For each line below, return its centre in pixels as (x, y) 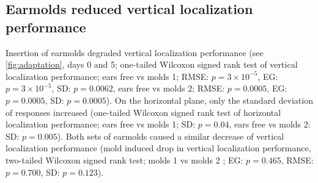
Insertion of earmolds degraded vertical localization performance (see (135, 52)
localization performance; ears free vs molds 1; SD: (101, 124)
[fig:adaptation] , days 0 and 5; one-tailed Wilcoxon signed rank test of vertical (152, 64)
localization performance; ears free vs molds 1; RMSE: (107, 76)
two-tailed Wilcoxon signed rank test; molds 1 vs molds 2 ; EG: (124, 160)
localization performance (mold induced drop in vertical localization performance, (158, 148)
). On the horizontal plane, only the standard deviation (209, 100)
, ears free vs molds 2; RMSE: (169, 88)
